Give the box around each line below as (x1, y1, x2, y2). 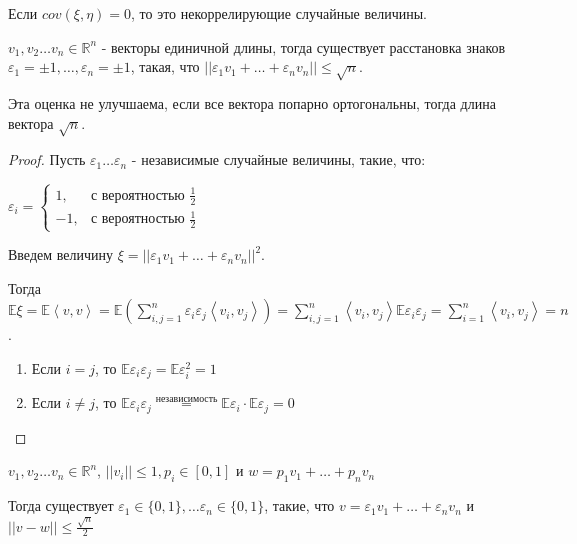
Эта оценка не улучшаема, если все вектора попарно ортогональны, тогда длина (8, 92, 496, 113)
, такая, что (130, 56, 200, 77)
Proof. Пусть (8, 149, 86, 170)
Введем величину (8, 244, 113, 265)
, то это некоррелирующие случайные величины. (131, 3, 427, 23)
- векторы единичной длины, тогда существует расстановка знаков (101, 36, 506, 57)
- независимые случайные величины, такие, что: (131, 149, 426, 170)
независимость (155, 393, 218, 404)
